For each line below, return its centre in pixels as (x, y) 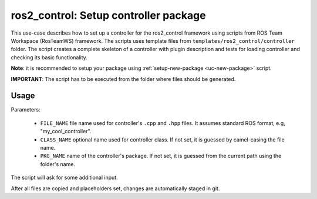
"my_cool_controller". (66, 131)
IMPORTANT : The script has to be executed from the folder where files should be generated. (123, 79)
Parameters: (26, 110)
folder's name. (58, 164)
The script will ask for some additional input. (64, 178)
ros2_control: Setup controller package (108, 15)
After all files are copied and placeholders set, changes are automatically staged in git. (115, 188)
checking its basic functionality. (49, 57)
